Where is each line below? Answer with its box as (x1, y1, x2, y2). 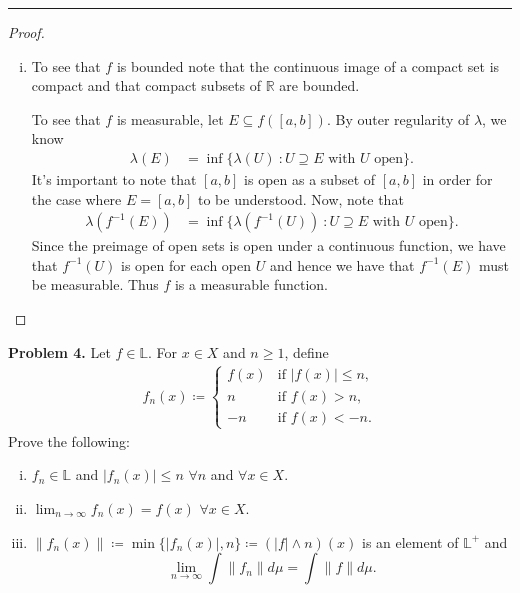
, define (284, 341, 329, 362)
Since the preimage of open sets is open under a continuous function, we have (31, 235, 506, 256)
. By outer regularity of (326, 108, 470, 129)
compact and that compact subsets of (31, 75, 262, 96)
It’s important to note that (31, 169, 197, 189)
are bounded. (279, 75, 360, 96)
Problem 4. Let (8, 341, 111, 362)
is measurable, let (116, 108, 224, 129)
